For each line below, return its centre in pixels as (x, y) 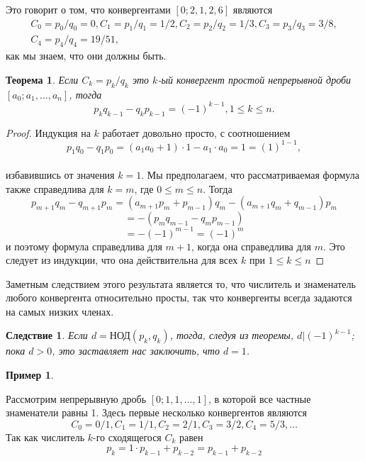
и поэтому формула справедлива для (84, 246)
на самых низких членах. (60, 311)
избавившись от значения (60, 175)
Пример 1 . (30, 375)
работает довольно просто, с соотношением (196, 132)
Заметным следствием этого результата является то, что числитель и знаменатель (181, 283)
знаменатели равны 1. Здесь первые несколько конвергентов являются (156, 412)
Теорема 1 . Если (42, 79)
